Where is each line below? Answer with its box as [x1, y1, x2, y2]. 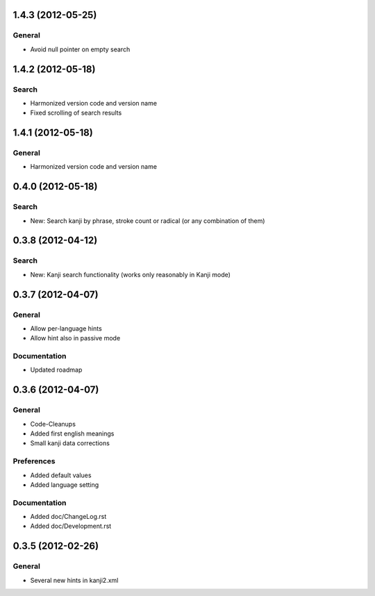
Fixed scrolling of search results [30, 108, 122, 117]
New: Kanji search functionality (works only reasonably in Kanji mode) [30, 270, 231, 279]
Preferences [12, 456, 56, 466]
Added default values [30, 471, 92, 479]
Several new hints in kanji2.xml [30, 576, 119, 584]
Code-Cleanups [30, 420, 76, 428]
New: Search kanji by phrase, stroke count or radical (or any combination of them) [30, 216, 265, 225]
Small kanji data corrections [30, 439, 110, 447]
